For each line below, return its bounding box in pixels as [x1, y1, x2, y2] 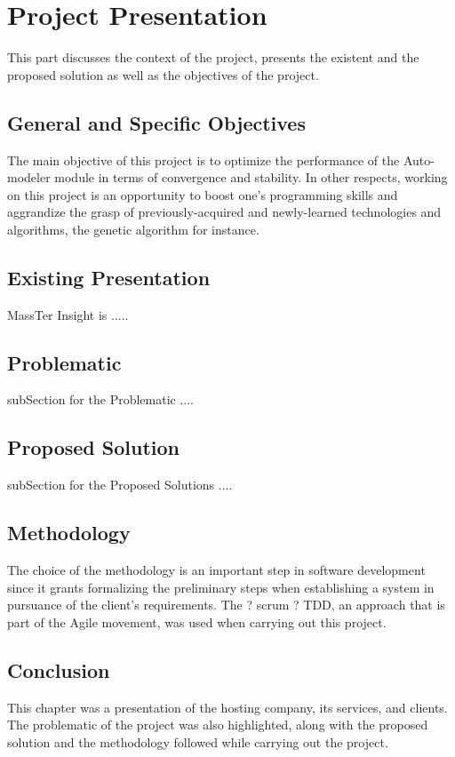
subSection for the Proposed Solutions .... [7, 475, 233, 494]
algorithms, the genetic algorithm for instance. [7, 219, 259, 238]
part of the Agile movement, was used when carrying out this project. [7, 612, 387, 631]
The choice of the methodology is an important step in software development [7, 561, 426, 579]
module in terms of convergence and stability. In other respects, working [54, 168, 448, 187]
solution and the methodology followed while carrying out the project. [7, 732, 388, 751]
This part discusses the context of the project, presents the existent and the [7, 48, 419, 67]
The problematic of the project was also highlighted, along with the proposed [7, 715, 428, 734]
